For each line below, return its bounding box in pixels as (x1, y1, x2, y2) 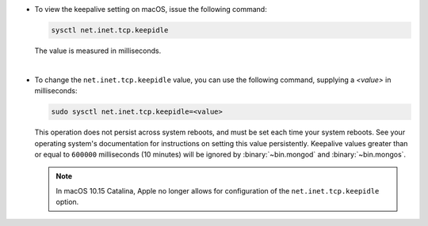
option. (55, 198, 79, 207)
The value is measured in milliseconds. (34, 46, 162, 55)
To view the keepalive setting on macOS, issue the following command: (34, 5, 267, 13)
